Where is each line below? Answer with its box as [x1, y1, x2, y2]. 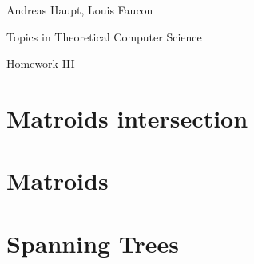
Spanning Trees [6, 227, 180, 259]
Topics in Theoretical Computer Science [6, 28, 202, 45]
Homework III [6, 55, 75, 72]
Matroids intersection [6, 101, 248, 134]
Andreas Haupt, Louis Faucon [6, 2, 153, 18]
